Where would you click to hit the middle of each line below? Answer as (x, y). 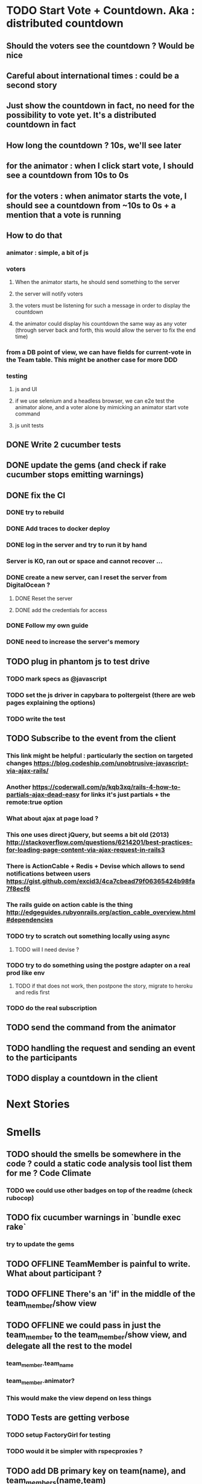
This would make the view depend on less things (79, 1398)
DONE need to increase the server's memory (73, 642)
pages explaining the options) (51, 702)
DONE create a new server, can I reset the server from (87, 578)
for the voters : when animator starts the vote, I (96, 196)
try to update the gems (40, 1244)
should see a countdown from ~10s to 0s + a (91, 206)
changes (19, 763)
